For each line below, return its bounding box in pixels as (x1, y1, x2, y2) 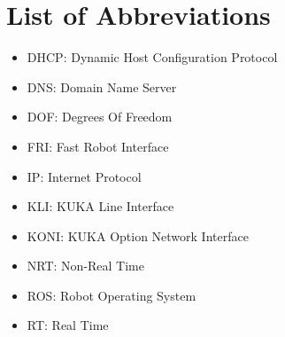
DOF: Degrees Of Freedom (27, 107, 173, 126)
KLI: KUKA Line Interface (27, 197, 174, 216)
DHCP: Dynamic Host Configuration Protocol (27, 48, 278, 67)
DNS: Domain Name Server (27, 77, 177, 96)
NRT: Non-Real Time (27, 256, 144, 275)
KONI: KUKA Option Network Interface (27, 226, 249, 245)
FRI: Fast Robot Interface (27, 137, 169, 155)
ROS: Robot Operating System (27, 286, 196, 304)
